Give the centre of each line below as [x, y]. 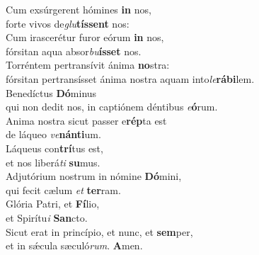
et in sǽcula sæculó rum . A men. [74, 245]
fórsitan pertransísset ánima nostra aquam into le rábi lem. [130, 78]
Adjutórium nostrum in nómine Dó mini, [94, 176]
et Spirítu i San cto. [47, 217]
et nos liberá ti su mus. [53, 162]
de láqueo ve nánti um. [53, 134]
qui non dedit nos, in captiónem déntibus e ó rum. [112, 107]
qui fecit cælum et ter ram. [63, 189]
